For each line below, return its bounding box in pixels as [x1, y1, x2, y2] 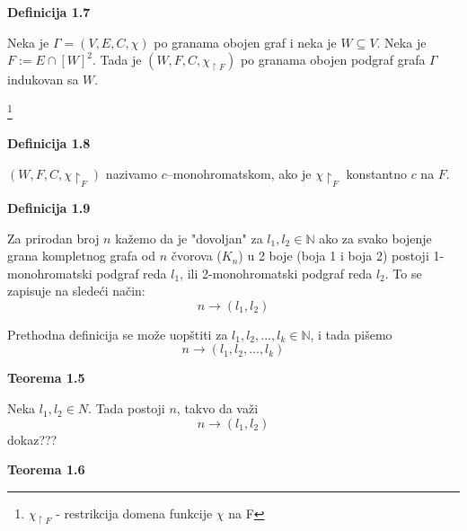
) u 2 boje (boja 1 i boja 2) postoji [238, 246, 429, 265]
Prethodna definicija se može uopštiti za [7, 324, 228, 343]
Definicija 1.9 [7, 198, 91, 217]
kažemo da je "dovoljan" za [115, 228, 263, 247]
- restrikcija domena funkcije [56, 503, 213, 522]
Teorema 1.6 [7, 460, 85, 479]
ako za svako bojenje [319, 228, 432, 247]
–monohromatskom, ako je [166, 164, 312, 182]
